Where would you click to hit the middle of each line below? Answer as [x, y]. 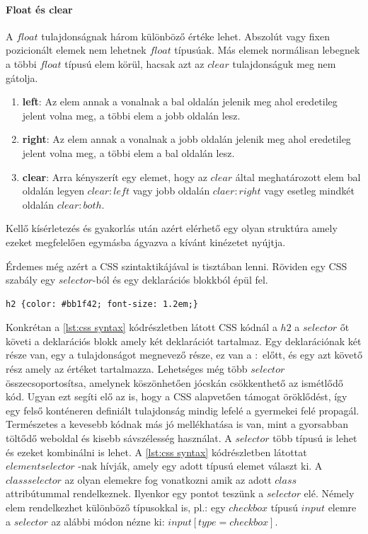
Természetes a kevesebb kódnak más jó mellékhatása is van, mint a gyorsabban [177, 424]
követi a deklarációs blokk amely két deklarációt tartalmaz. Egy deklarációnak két [184, 341]
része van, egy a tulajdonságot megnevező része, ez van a [129, 355]
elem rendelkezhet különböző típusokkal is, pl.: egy [116, 507]
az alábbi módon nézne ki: [108, 521]
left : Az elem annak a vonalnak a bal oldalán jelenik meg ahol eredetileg [180, 101]
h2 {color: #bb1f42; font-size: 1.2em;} [102, 304]
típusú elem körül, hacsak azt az [134, 63]
